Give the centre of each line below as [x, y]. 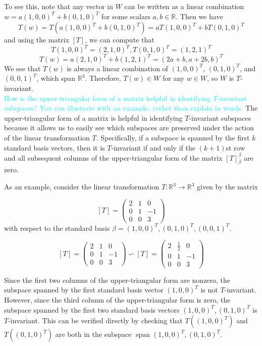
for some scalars [126, 16]
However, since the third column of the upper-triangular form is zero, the [117, 300]
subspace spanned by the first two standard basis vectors [92, 309]
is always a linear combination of [117, 68]
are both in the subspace [93, 334]
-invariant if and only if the [153, 147]
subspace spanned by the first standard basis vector [84, 290]
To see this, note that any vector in [59, 6]
